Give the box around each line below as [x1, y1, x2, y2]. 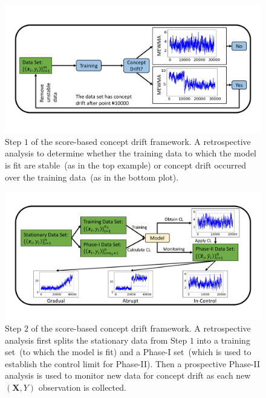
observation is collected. [38, 380, 126, 393]
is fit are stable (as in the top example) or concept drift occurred [5, 158, 247, 171]
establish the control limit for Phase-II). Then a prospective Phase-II [5, 357, 261, 370]
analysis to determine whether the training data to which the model [5, 147, 256, 159]
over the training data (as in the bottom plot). [5, 170, 179, 183]
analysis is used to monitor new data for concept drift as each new [5, 369, 251, 382]
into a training [196, 333, 250, 346]
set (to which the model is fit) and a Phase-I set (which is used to [5, 345, 251, 358]
